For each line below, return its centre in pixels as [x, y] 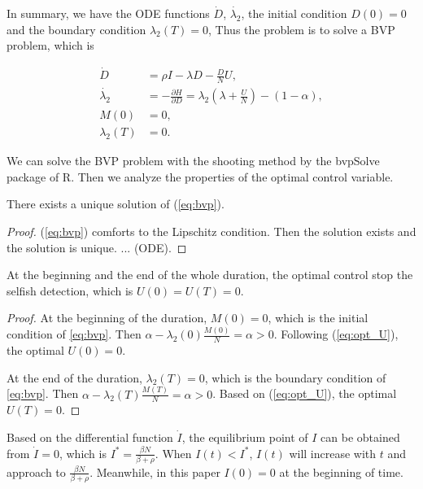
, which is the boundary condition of [295, 377]
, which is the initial [318, 318]
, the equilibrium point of [245, 437]
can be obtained [360, 437]
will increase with [333, 453]
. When [173, 453]
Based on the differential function [90, 437]
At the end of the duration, [74, 377]
